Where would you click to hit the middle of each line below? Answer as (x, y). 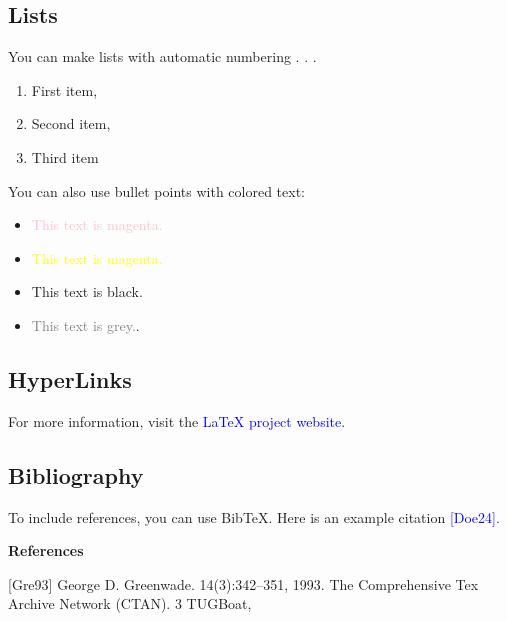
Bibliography (76, 474)
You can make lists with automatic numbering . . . (162, 56)
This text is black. (87, 291)
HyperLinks (70, 378)
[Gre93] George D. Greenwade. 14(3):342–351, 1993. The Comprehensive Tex (243, 583)
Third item (65, 156)
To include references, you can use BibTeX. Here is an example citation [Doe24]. (254, 516)
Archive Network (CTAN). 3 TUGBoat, (130, 603)
